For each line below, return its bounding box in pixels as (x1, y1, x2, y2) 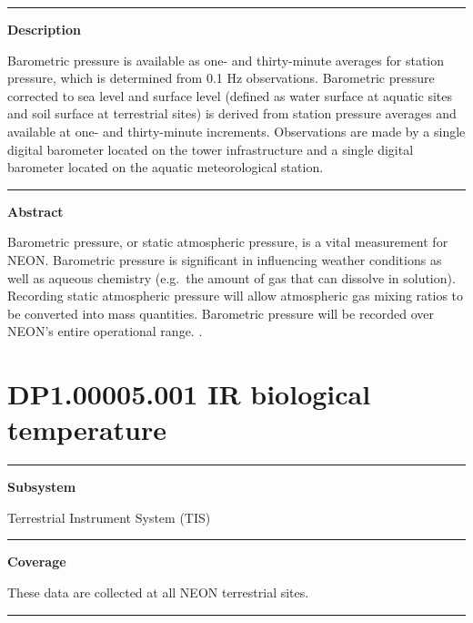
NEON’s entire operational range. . (7, 322, 203, 341)
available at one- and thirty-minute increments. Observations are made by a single (7, 121, 466, 140)
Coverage (7, 552, 66, 571)
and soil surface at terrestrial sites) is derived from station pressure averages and (7, 104, 457, 123)
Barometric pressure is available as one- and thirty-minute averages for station (7, 50, 445, 69)
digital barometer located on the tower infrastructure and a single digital (7, 139, 414, 158)
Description (7, 20, 82, 38)
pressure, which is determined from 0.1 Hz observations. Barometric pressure (7, 68, 435, 87)
